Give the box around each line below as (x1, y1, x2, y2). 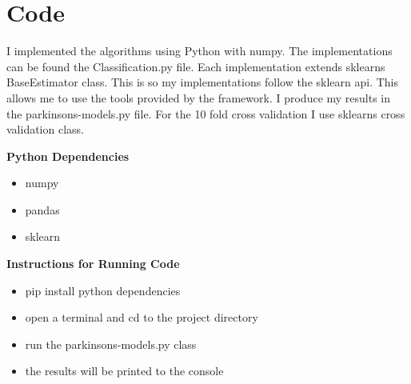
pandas (25, 201, 60, 218)
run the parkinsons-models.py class (25, 335, 197, 352)
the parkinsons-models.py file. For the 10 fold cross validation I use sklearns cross (6, 105, 405, 122)
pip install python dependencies (25, 282, 181, 298)
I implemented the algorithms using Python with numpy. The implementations (6, 42, 393, 59)
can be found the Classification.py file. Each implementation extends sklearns (6, 58, 385, 74)
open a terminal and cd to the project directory (25, 309, 258, 326)
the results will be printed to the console (25, 362, 224, 379)
